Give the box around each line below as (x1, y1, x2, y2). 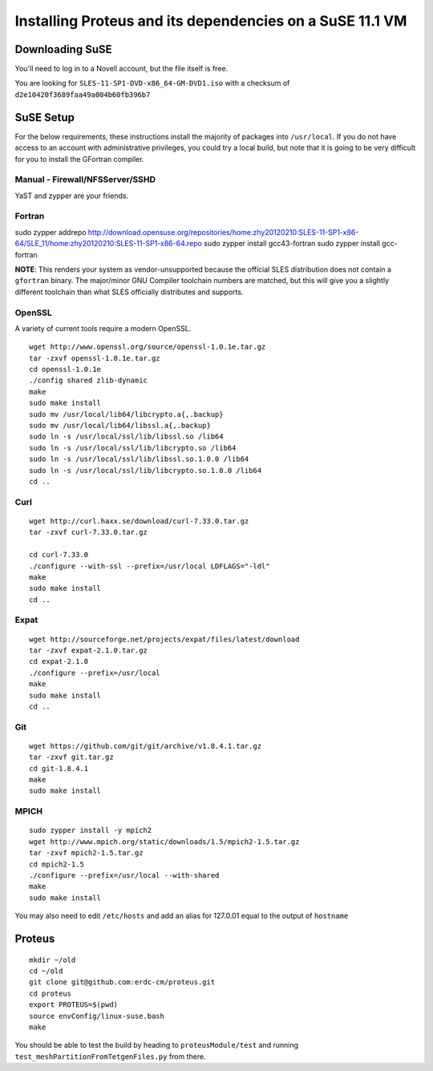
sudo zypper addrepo (14, 227, 87, 236)
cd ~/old (29, 966, 63, 976)
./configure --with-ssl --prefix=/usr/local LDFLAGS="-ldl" (29, 561, 270, 571)
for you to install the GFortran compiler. (14, 154, 144, 164)
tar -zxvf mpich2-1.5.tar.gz (29, 848, 144, 858)
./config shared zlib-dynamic (29, 376, 148, 385)
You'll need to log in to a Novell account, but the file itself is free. (14, 64, 229, 74)
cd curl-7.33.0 (29, 550, 89, 560)
